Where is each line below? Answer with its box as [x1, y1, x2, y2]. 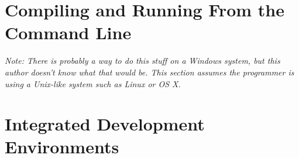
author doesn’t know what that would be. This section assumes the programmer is [5, 66, 294, 78]
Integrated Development [5, 112, 205, 136]
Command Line [5, 20, 132, 44]
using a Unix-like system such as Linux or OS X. [5, 77, 181, 90]
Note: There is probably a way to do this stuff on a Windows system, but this [5, 54, 280, 67]
